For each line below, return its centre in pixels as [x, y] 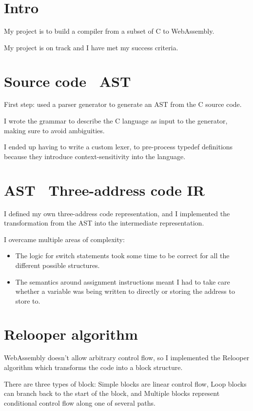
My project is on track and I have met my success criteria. [91, 47]
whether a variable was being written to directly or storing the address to [125, 291]
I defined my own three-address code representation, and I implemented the [117, 213]
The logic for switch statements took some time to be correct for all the [122, 256]
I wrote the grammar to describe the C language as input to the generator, [116, 121]
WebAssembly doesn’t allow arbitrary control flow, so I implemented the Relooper [127, 358]
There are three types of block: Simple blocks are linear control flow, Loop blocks [125, 383]
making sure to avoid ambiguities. [54, 130]
